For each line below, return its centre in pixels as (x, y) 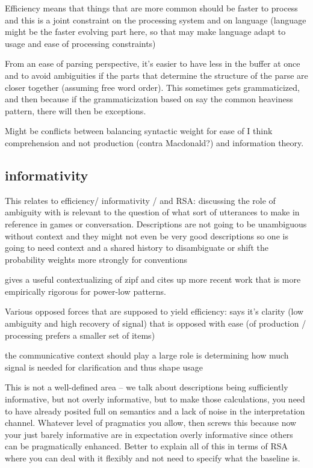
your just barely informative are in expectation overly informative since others (149, 434)
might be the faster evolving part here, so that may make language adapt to (145, 32)
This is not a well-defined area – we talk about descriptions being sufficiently (147, 387)
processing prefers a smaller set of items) (80, 335)
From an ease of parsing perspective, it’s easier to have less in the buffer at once (153, 63)
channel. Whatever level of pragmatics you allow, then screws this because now (151, 423)
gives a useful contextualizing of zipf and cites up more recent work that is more (153, 279)
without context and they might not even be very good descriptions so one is (147, 236)
